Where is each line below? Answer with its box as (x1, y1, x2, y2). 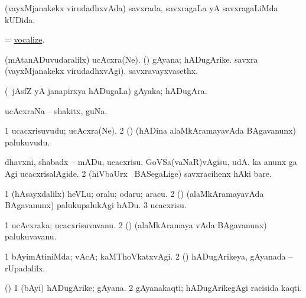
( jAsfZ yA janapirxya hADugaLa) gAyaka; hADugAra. (5, 84, 207, 96)
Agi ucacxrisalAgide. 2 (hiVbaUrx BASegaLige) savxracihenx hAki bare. (5, 167, 272, 179)
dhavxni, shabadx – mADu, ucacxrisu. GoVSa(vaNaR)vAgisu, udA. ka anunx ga (5, 156, 297, 168)
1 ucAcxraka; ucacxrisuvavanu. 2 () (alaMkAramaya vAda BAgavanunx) (5, 218, 267, 231)
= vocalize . (5, 33, 45, 46)
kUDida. (5, 13, 35, 25)
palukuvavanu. (5, 230, 57, 242)
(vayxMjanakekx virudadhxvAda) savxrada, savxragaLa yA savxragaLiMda (5, 2, 278, 14)
